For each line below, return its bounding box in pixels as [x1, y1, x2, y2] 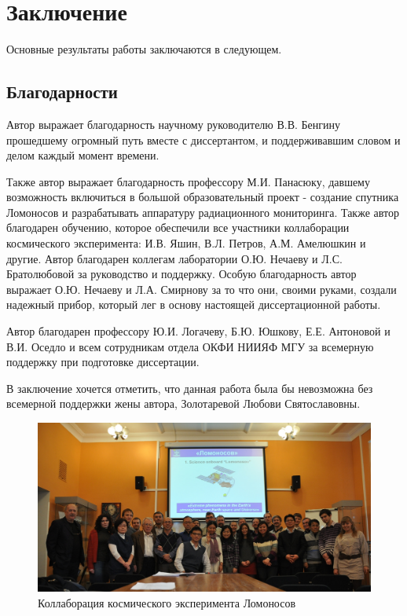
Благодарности [6, 79, 118, 104]
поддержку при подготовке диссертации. [6, 354, 200, 370]
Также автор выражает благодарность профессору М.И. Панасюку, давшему [6, 173, 370, 189]
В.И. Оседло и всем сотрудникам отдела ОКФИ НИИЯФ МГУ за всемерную [6, 338, 374, 354]
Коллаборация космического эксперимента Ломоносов [38, 594, 296, 610]
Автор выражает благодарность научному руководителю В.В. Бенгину [6, 115, 341, 132]
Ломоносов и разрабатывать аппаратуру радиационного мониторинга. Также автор [6, 203, 399, 220]
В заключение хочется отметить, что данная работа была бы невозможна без [6, 379, 373, 396]
